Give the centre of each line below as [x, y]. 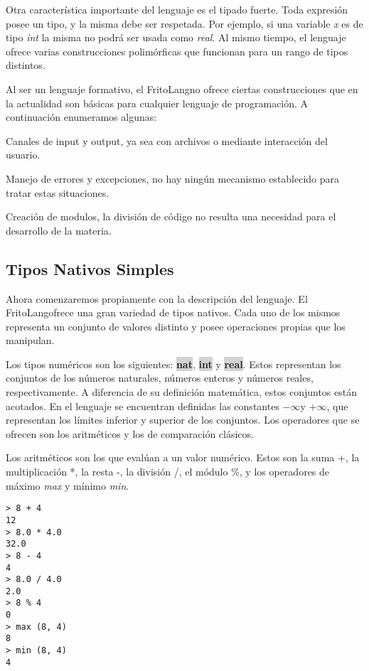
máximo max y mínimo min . [68, 485]
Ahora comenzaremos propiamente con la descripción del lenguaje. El [157, 298]
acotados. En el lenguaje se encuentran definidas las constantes [143, 406]
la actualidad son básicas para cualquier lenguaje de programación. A [157, 103]
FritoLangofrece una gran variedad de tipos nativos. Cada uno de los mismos [173, 312]
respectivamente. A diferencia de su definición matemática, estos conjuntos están [181, 392]
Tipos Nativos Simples [90, 268]
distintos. [26, 65]
